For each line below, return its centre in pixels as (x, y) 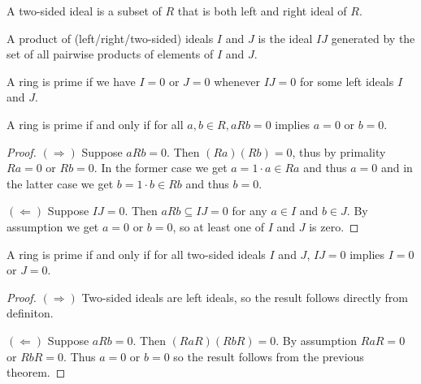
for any (250, 211)
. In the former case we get (161, 168)
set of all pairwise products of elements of (110, 54)
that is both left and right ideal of (262, 11)
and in (397, 168)
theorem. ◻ (36, 372)
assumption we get (53, 226)
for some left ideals (347, 81)
